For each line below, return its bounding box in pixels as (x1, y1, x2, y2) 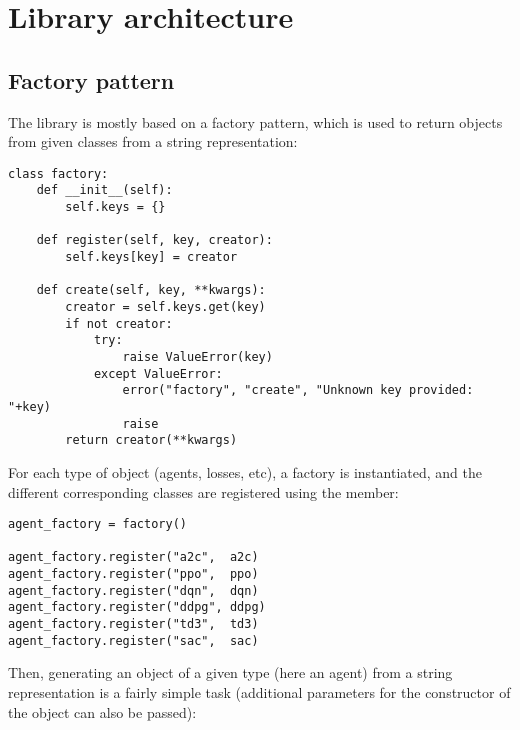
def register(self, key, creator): (36, 233, 273, 248)
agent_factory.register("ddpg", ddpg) (8, 600, 266, 615)
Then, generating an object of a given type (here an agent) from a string (8, 662, 453, 683)
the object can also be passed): (8, 701, 197, 722)
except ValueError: (93, 366, 223, 381)
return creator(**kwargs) (65, 433, 238, 448)
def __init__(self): (36, 183, 173, 198)
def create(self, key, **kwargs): (36, 283, 266, 298)
